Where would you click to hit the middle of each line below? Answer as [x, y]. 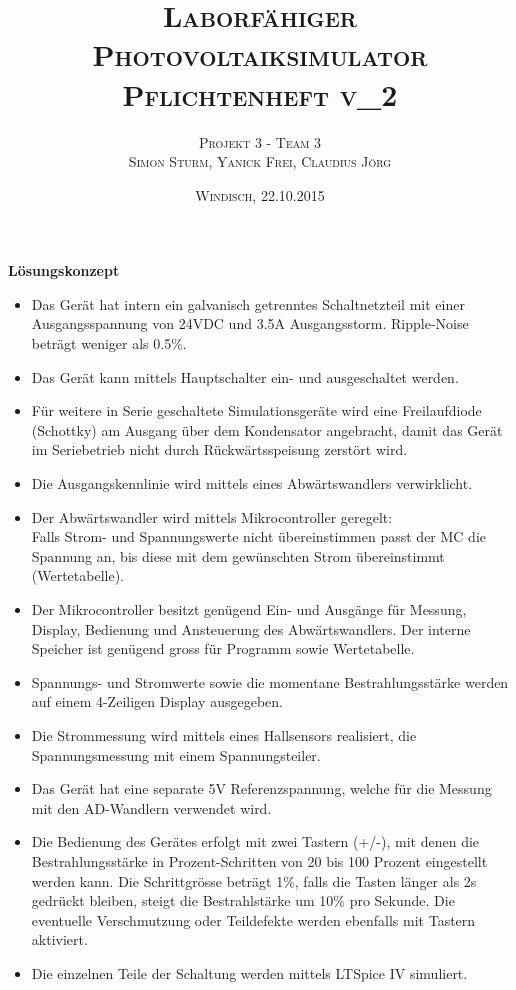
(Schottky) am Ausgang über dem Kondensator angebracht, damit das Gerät [267, 429]
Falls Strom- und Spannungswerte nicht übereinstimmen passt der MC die [258, 536]
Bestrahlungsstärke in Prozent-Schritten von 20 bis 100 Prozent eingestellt [259, 860]
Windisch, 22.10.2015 [260, 194]
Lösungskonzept [64, 270]
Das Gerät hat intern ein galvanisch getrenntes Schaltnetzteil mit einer [248, 303]
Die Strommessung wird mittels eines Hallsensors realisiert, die [224, 734]
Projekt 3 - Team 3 [260, 141]
